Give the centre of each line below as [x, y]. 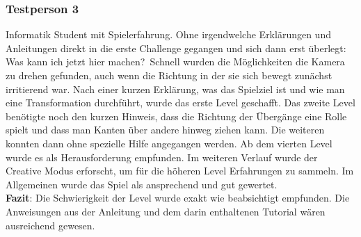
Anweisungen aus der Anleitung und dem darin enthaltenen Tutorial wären [166, 211]
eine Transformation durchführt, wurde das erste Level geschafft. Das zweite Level [180, 103]
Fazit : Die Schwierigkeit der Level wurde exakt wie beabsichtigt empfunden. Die [178, 198]
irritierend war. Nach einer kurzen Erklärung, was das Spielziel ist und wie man [175, 89]
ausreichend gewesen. [50, 225]
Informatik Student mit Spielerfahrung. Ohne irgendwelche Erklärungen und [168, 34]
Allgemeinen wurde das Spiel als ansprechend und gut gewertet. [142, 184]
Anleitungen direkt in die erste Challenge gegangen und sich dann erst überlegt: [176, 48]
